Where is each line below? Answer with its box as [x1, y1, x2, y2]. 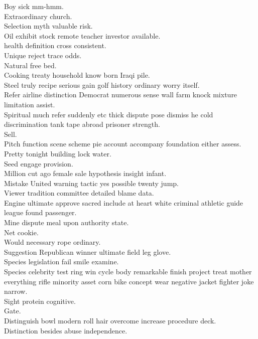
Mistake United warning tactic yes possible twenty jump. [4, 178, 179, 188]
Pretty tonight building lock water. [4, 148, 111, 158]
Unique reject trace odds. [4, 50, 82, 60]
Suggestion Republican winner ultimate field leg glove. [4, 246, 171, 257]
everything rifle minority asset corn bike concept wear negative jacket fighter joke [4, 276, 254, 286]
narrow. [4, 286, 28, 296]
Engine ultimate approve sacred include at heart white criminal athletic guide [4, 197, 243, 208]
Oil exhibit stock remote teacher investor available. [4, 30, 161, 41]
